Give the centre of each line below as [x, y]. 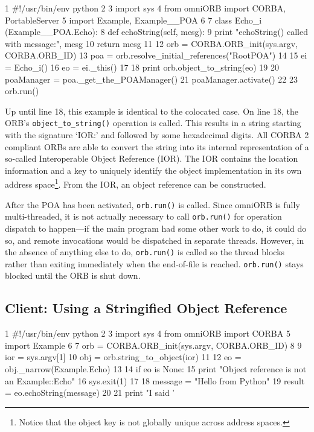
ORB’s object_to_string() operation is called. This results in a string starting [153, 123]
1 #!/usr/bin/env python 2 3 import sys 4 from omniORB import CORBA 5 [148, 333]
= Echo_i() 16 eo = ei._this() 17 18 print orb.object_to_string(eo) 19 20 [142, 67]
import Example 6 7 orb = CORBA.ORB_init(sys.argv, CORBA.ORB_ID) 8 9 [153, 345]
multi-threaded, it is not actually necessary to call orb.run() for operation [143, 216]
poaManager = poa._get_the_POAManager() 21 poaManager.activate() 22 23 [151, 79]
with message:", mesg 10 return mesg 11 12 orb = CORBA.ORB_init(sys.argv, [151, 43]
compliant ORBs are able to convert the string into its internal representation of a [157, 146]
